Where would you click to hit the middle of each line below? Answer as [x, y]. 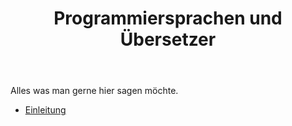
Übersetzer [168, 39]
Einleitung [45, 110]
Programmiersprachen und [168, 18]
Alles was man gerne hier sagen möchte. [94, 91]
